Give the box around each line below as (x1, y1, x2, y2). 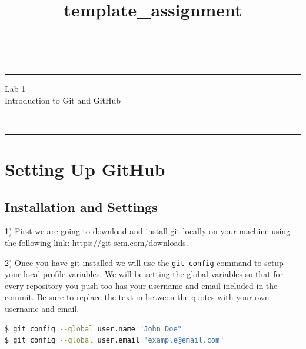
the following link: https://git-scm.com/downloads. (5, 236, 188, 248)
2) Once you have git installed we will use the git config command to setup (5, 256, 284, 268)
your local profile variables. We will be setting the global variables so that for (5, 268, 284, 280)
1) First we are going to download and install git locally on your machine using (5, 225, 291, 237)
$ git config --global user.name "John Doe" (5, 324, 182, 333)
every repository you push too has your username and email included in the (5, 279, 278, 291)
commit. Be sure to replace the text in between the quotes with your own (5, 291, 270, 303)
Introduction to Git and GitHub (5, 94, 121, 106)
